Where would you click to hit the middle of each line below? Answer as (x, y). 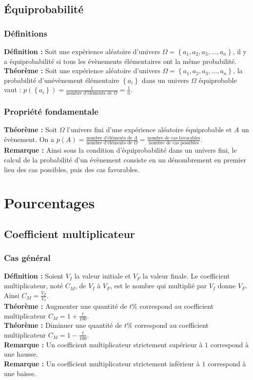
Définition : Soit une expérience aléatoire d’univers (82, 51)
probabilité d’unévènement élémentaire (62, 80)
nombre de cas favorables (174, 138)
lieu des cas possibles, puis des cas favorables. (72, 169)
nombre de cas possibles (174, 143)
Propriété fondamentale (51, 111)
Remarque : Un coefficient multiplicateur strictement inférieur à (102, 363)
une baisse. (20, 373)
